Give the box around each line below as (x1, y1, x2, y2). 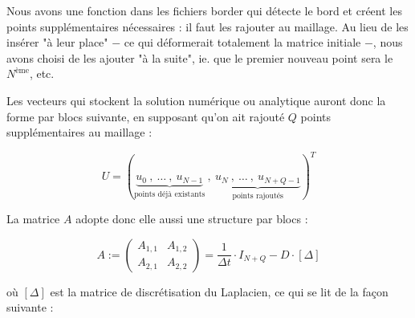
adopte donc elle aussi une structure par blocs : (75, 210, 308, 227)
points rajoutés (232, 191, 283, 200)
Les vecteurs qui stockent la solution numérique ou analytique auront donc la (6, 92, 386, 108)
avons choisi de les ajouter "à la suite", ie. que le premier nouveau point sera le (6, 49, 393, 66)
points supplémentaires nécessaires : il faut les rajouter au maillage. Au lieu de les (6, 18, 409, 35)
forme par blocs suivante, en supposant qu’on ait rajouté (6, 108, 285, 124)
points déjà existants (134, 190, 205, 198)
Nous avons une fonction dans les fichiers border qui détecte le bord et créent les (6, 2, 402, 18)
